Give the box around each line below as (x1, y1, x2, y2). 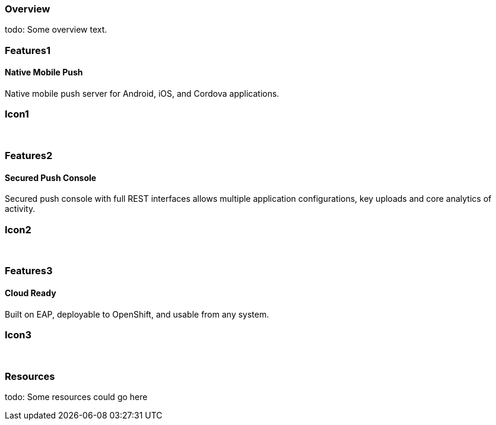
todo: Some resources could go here (5, 392, 148, 402)
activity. (5, 204, 36, 214)
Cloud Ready (5, 288, 56, 299)
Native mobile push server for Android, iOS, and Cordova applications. (5, 88, 279, 99)
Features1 (5, 44, 50, 56)
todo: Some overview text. (5, 24, 107, 35)
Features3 (5, 265, 53, 277)
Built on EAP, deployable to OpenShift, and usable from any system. (5, 309, 269, 319)
